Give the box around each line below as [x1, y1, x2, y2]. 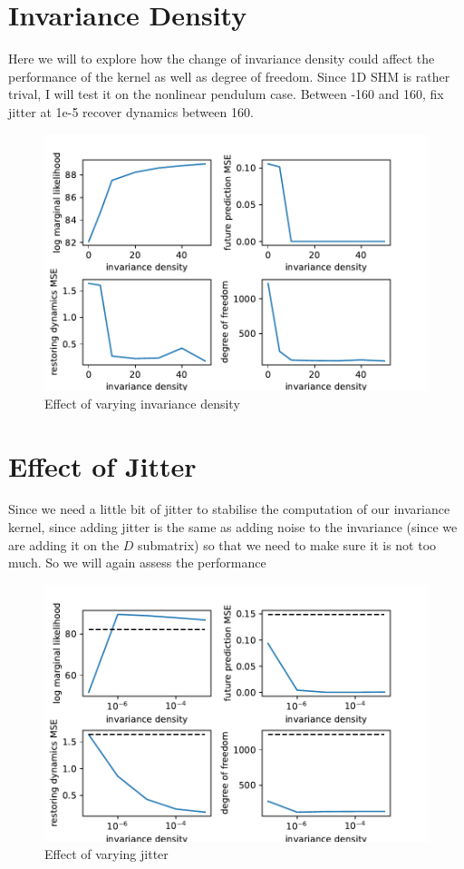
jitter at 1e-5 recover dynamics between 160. [8, 102, 254, 121]
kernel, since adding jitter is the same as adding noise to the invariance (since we [8, 518, 458, 537]
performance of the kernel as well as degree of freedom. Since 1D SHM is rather [8, 66, 450, 85]
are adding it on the [8, 535, 120, 554]
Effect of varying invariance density [44, 393, 240, 412]
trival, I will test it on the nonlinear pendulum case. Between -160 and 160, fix [8, 84, 444, 104]
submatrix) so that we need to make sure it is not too [138, 535, 437, 554]
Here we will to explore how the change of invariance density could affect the [8, 49, 435, 68]
